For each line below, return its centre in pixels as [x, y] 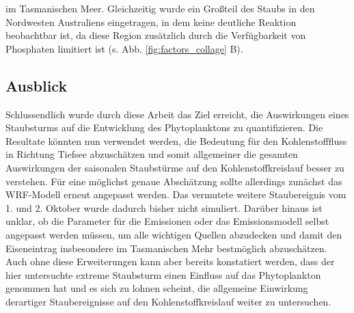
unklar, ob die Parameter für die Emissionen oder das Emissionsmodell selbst [167, 221]
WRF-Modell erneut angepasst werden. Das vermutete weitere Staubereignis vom [176, 194]
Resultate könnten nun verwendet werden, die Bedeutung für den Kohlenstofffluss [176, 140]
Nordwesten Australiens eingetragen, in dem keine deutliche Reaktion [151, 22]
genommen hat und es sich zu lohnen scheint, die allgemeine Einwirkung [157, 288]
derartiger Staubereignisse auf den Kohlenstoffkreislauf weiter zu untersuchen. [168, 301]
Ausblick [37, 85]
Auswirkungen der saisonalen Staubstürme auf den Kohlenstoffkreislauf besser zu [175, 167]
